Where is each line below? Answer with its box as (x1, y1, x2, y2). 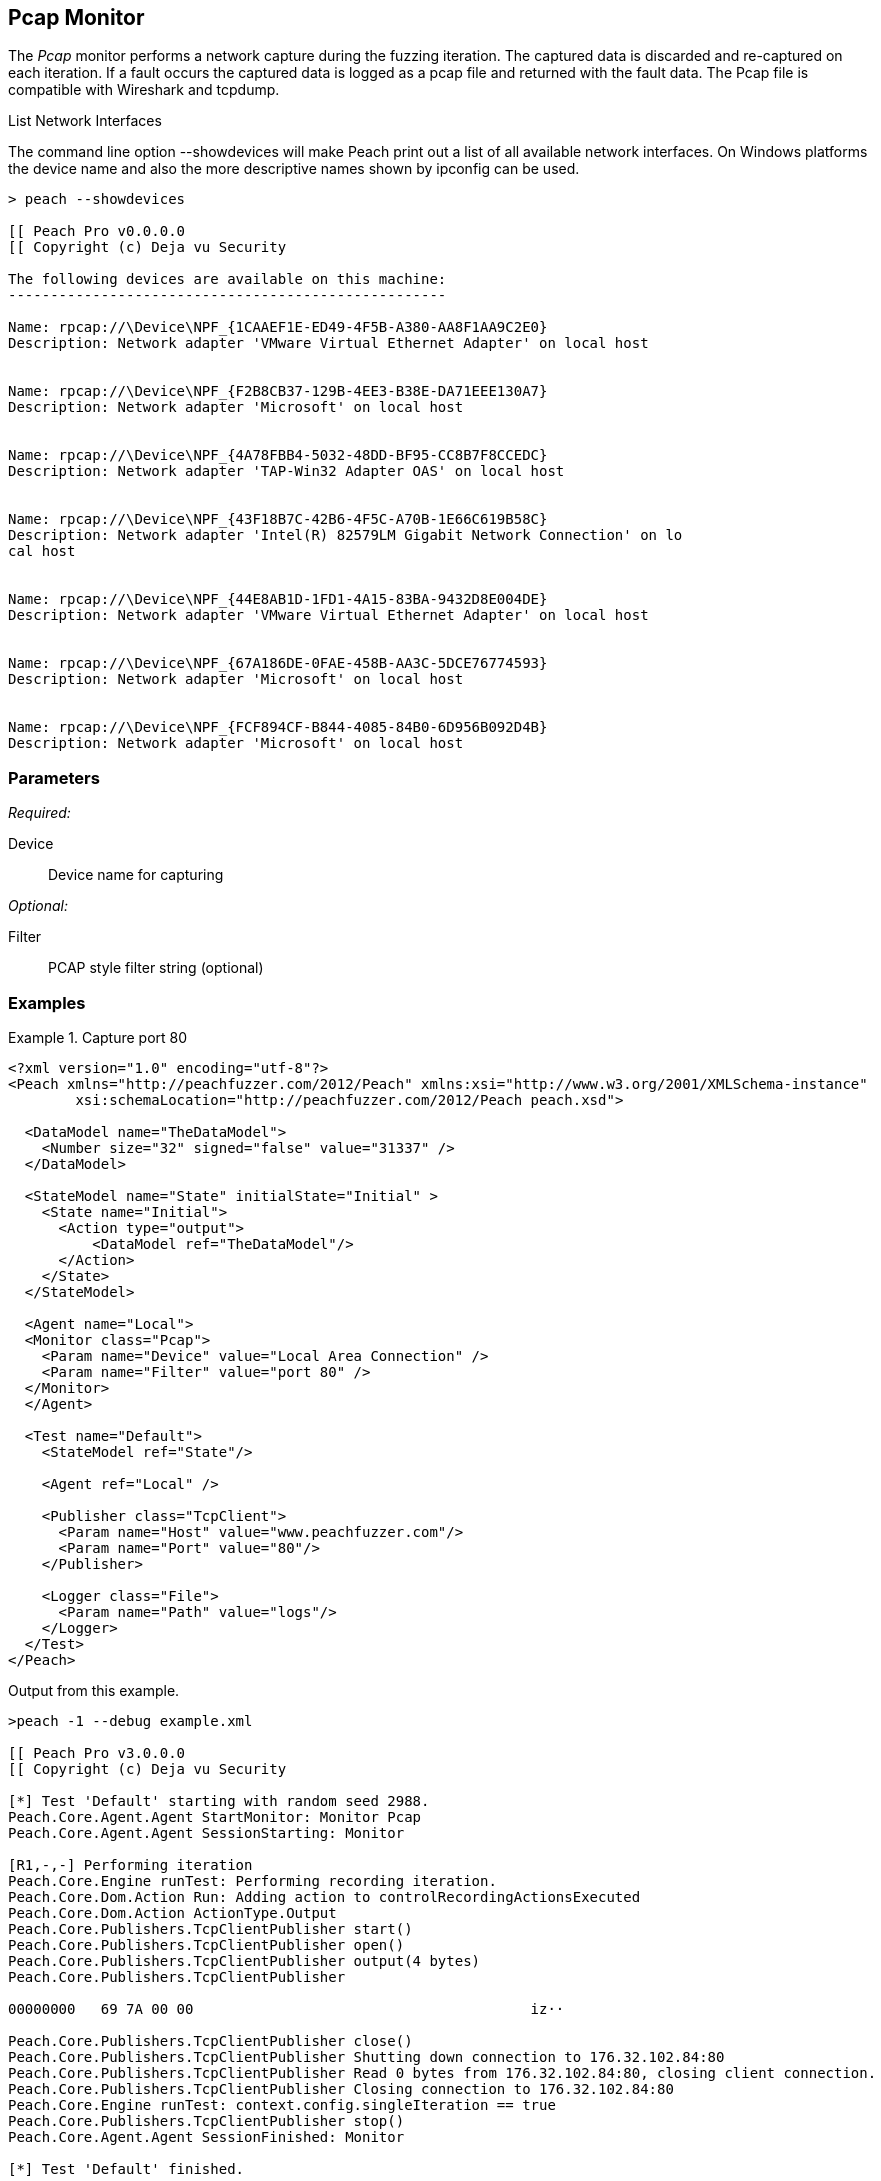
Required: (8, 804, 71, 822)
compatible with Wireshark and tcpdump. (8, 81, 280, 99)
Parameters (8, 767, 100, 788)
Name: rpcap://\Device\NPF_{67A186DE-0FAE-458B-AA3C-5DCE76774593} (8, 655, 548, 672)
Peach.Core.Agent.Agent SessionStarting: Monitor (8, 1824, 405, 1841)
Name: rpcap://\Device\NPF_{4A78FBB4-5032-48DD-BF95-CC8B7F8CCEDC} (8, 447, 548, 464)
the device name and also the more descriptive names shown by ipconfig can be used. (8, 160, 580, 178)
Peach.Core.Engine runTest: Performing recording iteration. (8, 1872, 497, 1889)
